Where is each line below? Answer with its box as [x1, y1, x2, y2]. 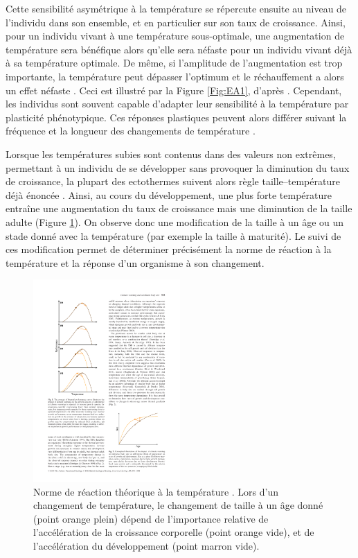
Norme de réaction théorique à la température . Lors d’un [33, 484, 279, 498]
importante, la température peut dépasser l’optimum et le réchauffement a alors [6, 69, 344, 83]
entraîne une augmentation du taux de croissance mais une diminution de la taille [6, 201, 352, 216]
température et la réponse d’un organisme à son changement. [6, 255, 265, 270]
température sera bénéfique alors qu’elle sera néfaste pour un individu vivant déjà [6, 42, 352, 56]
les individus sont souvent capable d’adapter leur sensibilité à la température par [6, 96, 349, 111]
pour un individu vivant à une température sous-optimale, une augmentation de [6, 28, 345, 43]
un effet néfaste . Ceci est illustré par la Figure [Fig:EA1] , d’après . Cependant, [6, 82, 342, 97]
